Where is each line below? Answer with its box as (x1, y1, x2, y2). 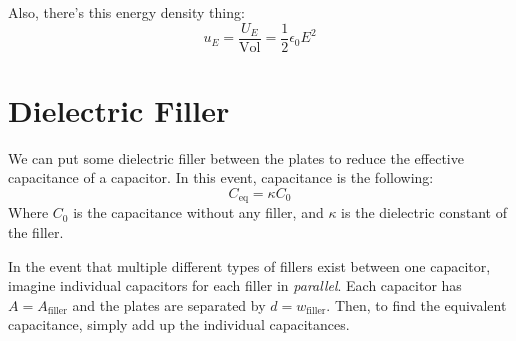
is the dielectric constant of (341, 202, 507, 223)
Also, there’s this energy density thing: (8, 2, 245, 22)
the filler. (8, 222, 64, 243)
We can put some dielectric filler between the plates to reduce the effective (8, 147, 464, 168)
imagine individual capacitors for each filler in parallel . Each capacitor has (8, 275, 462, 296)
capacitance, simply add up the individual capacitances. (8, 314, 350, 335)
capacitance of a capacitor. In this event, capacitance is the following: (8, 167, 434, 188)
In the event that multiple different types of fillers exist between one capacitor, (8, 255, 491, 276)
